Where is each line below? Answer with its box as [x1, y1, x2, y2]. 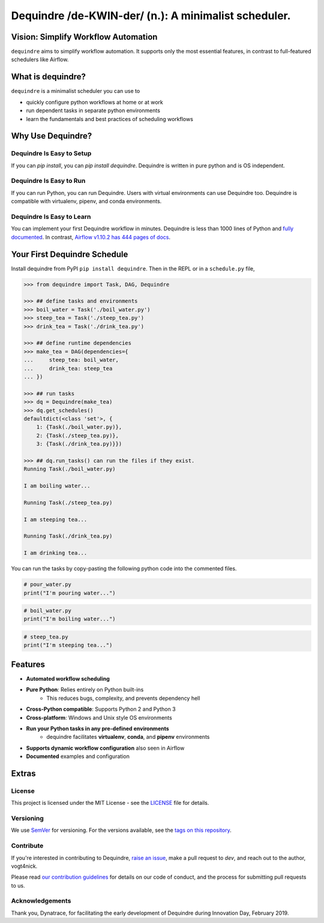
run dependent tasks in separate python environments [26, 107, 160, 114]
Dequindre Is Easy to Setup [11, 149, 92, 158]
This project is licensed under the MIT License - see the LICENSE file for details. [11, 799, 209, 807]
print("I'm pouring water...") [23, 590, 116, 596]
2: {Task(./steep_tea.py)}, [36, 432, 119, 439]
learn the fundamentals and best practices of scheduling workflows [26, 115, 193, 122]
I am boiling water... [23, 483, 91, 489]
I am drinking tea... [23, 549, 88, 557]
